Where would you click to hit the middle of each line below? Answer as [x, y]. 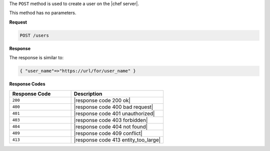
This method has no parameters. [43, 13]
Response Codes [27, 84]
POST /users [34, 35]
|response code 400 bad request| [113, 107]
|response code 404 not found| [111, 126]
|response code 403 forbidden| [111, 120]
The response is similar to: [36, 58]
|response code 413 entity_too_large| [117, 139]
